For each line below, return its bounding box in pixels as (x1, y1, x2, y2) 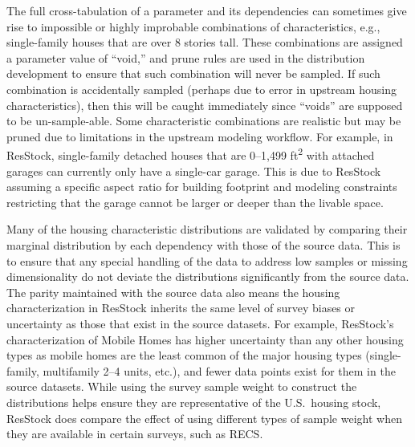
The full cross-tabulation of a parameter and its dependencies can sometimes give (6, 2, 407, 18)
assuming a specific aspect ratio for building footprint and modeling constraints (6, 178, 397, 195)
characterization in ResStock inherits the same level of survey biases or (6, 299, 356, 316)
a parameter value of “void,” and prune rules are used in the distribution (6, 49, 365, 66)
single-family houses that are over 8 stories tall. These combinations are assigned (6, 34, 403, 51)
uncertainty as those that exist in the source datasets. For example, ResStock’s (6, 315, 394, 331)
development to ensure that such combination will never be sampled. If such (6, 65, 380, 82)
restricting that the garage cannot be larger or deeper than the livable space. (6, 193, 384, 210)
